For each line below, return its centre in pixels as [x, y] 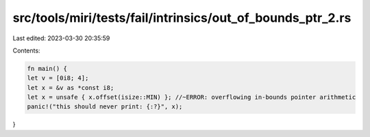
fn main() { [47, 68]
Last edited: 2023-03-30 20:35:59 [61, 38]
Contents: [26, 50]
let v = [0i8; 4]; [58, 78]
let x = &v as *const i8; [71, 88]
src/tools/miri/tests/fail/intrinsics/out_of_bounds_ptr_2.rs [182, 18]
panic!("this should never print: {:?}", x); [105, 107]
